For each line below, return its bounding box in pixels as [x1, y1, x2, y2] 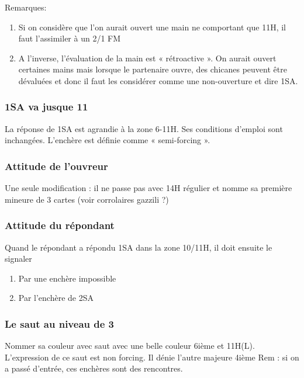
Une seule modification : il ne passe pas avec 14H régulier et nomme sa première [5, 182, 292, 194]
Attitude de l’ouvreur [5, 158, 108, 173]
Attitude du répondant [5, 218, 115, 233]
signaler [5, 252, 32, 265]
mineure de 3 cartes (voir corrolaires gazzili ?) [5, 193, 169, 205]
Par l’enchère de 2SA [18, 292, 94, 304]
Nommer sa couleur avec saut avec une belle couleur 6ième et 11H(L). [5, 339, 255, 352]
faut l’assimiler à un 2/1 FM [18, 32, 121, 44]
